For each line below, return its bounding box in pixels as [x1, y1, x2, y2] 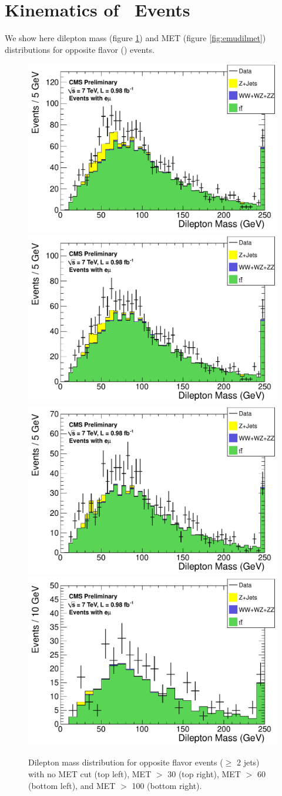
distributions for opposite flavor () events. [5, 43, 155, 55]
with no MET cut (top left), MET [28, 768, 152, 780]
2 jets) [236, 756, 260, 768]
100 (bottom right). [132, 779, 202, 791]
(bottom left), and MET [28, 779, 116, 791]
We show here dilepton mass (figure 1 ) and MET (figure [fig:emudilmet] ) [5, 32, 266, 44]
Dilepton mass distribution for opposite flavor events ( [28, 756, 223, 768]
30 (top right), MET [167, 768, 241, 780]
